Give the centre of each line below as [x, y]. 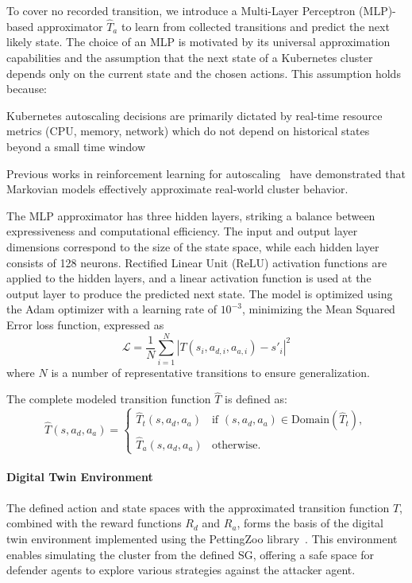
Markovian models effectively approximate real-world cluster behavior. [177, 189]
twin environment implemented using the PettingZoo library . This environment [202, 539]
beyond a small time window [76, 146]
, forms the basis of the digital [310, 523]
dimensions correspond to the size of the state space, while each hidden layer [193, 246]
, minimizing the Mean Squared [318, 309]
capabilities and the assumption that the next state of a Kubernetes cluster [190, 57]
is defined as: [256, 399]
